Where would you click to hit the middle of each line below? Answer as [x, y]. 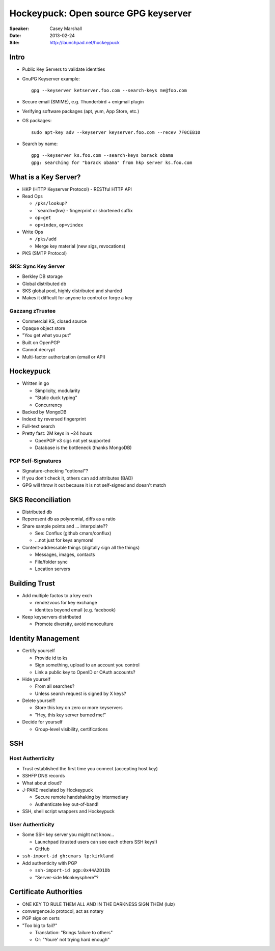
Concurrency [49, 405]
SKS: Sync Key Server [37, 266]
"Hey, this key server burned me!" [71, 715]
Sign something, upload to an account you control [87, 665]
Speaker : [19, 29]
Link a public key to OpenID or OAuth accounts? [85, 672]
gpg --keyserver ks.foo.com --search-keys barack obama [102, 156]
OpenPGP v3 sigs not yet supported [73, 440]
